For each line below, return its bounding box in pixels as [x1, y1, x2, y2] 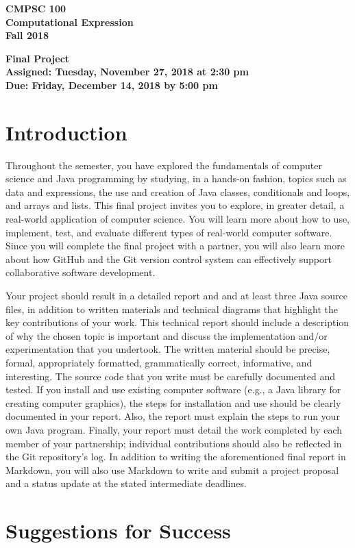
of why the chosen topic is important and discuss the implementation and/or [5, 328, 328, 342]
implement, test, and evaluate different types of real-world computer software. [5, 225, 332, 239]
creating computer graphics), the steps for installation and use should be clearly [5, 395, 341, 410]
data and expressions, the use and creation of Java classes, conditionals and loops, [5, 184, 350, 199]
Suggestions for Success [5, 516, 231, 545]
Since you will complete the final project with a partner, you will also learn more [5, 238, 345, 253]
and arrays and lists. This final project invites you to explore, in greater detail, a [5, 198, 345, 212]
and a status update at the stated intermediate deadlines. [5, 476, 247, 490]
